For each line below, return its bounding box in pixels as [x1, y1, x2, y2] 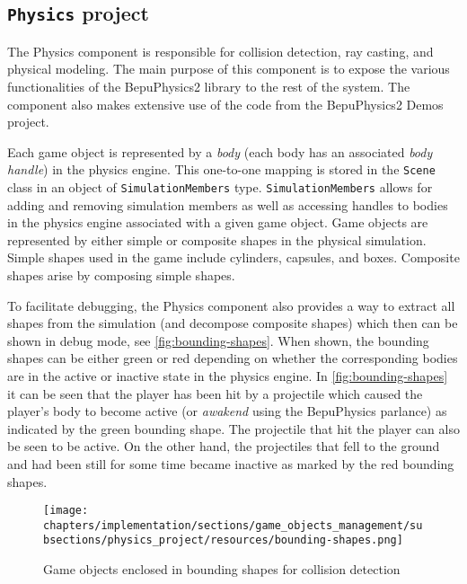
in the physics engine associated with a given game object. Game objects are [7, 213, 428, 232]
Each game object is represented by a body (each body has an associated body [7, 142, 433, 161]
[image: [43, 504, 89, 518]
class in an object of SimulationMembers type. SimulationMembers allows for [7, 178, 433, 196]
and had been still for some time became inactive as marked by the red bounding [7, 454, 454, 473]
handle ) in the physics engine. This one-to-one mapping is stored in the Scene [7, 160, 436, 179]
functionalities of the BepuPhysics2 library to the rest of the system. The [7, 76, 410, 95]
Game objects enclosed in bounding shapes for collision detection [43, 560, 401, 579]
